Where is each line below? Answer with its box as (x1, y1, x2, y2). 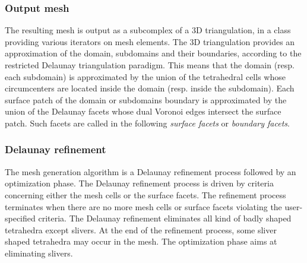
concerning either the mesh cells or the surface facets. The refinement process (5, 188, 286, 201)
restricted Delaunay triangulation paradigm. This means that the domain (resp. (5, 59, 295, 71)
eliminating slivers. (5, 246, 73, 259)
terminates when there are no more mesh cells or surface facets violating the (5, 200, 282, 213)
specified (5, 212, 36, 224)
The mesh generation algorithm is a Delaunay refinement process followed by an (5, 165, 296, 178)
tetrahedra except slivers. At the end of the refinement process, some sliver (5, 223, 277, 236)
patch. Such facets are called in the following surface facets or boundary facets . (5, 116, 290, 129)
